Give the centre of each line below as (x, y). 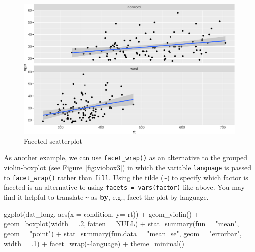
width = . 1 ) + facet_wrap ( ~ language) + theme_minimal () (94, 243)
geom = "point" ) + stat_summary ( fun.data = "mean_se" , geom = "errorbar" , (123, 233)
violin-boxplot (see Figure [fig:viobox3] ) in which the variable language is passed (127, 168)
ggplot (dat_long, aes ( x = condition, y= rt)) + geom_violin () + (102, 213)
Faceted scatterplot (53, 141)
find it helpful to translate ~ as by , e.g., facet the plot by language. (106, 197)
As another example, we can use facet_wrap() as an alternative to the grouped (126, 158)
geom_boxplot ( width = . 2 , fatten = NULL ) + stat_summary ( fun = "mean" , (122, 223)
